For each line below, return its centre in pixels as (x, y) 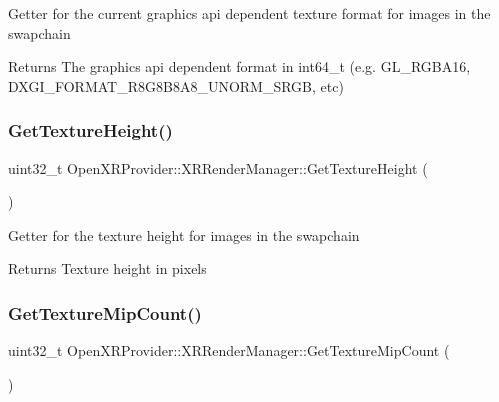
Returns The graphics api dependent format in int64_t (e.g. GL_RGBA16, (239, 66)
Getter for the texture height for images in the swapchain (184, 234)
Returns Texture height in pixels (107, 268)
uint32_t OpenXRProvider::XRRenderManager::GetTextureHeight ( (218, 167)
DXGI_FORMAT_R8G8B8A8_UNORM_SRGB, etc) (176, 85)
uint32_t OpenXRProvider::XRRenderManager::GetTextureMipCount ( (229, 350)
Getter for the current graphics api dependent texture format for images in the (249, 13)
